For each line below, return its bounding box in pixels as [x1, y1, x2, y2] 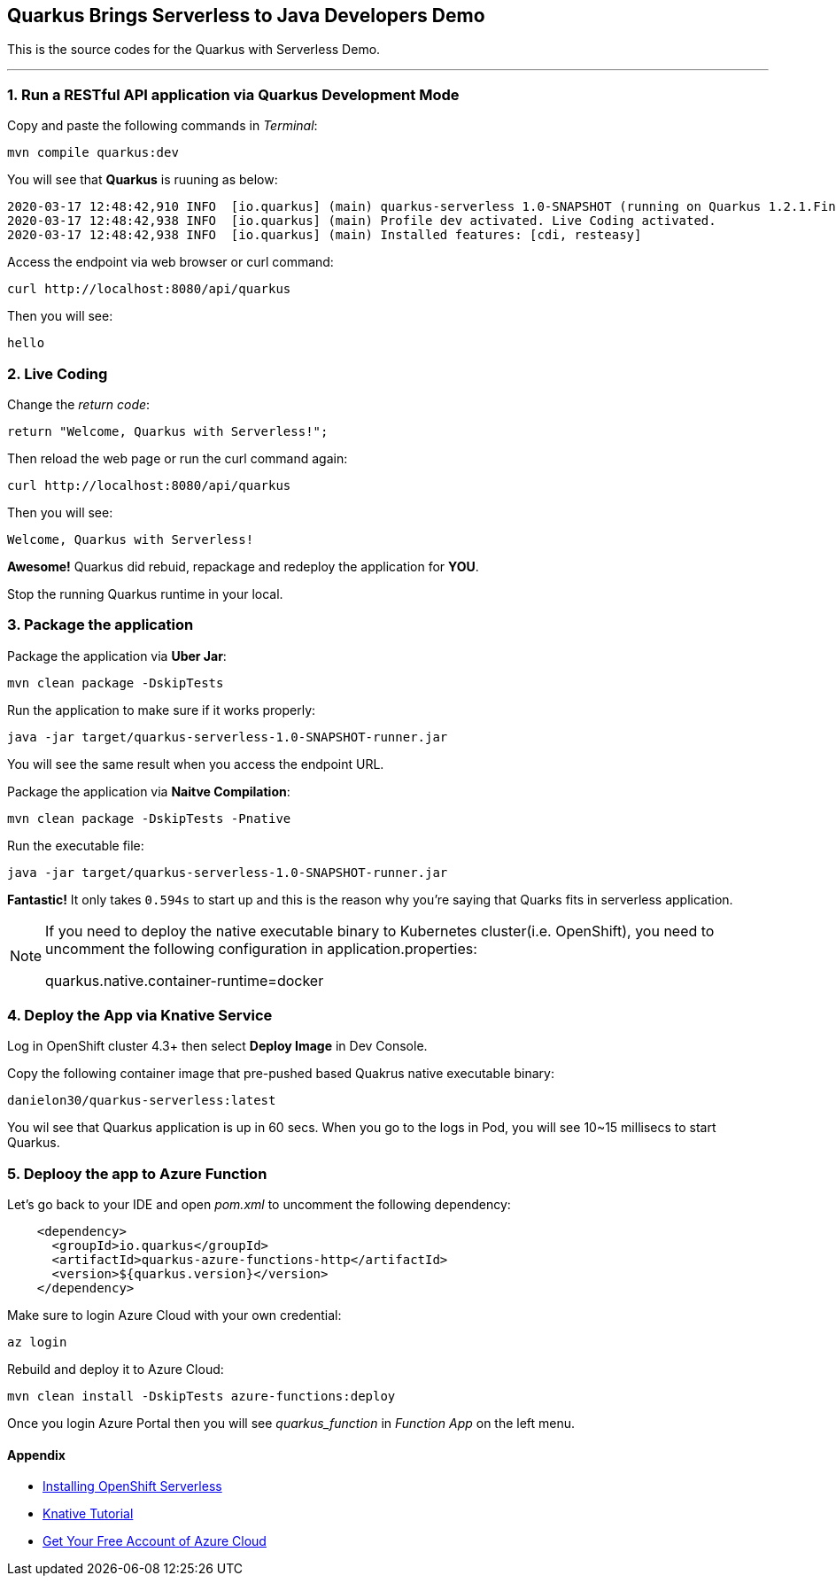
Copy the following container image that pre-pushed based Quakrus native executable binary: [7, 1066, 554, 1082]
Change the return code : [7, 396, 151, 412]
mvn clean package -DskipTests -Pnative [7, 811, 291, 826]
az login [7, 1335, 67, 1350]
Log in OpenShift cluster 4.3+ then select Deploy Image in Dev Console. [7, 1038, 428, 1054]
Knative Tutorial [43, 1506, 134, 1522]
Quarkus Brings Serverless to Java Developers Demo [7, 4, 485, 27]
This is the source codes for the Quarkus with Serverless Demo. [7, 42, 381, 58]
